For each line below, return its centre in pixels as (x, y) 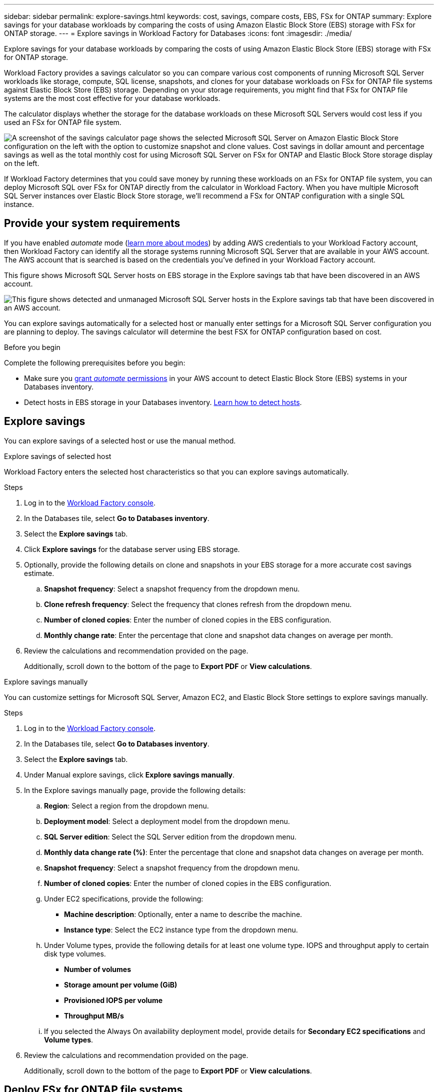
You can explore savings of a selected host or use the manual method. (120, 440)
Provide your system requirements (92, 223)
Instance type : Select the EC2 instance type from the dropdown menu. (181, 929)
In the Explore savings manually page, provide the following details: (135, 790)
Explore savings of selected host (58, 456)
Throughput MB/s (94, 1015)
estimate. (39, 573)
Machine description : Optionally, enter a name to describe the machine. (183, 914)
